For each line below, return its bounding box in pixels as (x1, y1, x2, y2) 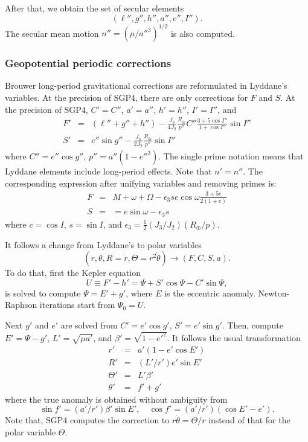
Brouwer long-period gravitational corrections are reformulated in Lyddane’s (5, 79, 287, 92)
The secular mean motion (5, 27, 99, 39)
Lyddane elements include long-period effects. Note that (5, 165, 212, 178)
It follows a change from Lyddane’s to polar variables (5, 238, 202, 251)
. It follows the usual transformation (167, 331, 301, 344)
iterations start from (39, 298, 115, 311)
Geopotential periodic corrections (5, 56, 172, 71)
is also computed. (170, 27, 235, 39)
